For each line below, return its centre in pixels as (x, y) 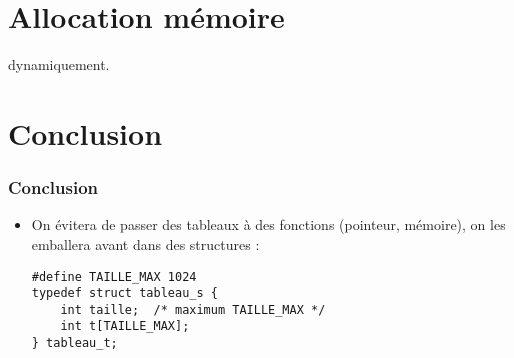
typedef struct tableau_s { (124, 293)
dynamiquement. (59, 64)
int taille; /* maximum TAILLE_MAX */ (193, 309)
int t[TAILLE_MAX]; (125, 326)
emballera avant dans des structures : (145, 243)
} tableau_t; (74, 343)
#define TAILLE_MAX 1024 (114, 276)
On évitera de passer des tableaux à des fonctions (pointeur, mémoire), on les (268, 224)
